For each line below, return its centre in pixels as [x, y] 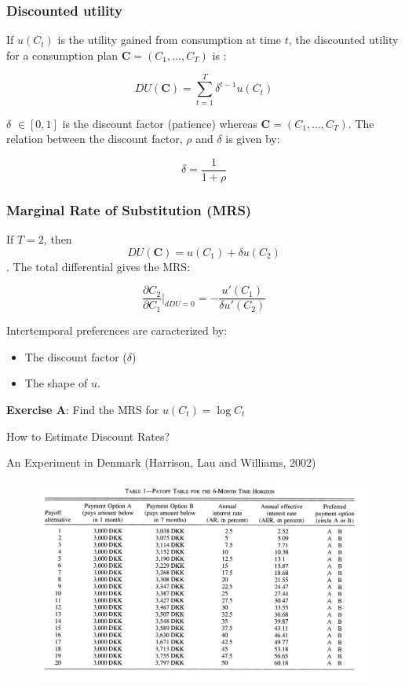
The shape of [56, 383]
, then [58, 239]
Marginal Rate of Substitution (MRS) [129, 209]
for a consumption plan [62, 55]
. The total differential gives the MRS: [99, 266]
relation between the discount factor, [95, 139]
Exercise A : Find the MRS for [83, 410]
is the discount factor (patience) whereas [160, 123]
